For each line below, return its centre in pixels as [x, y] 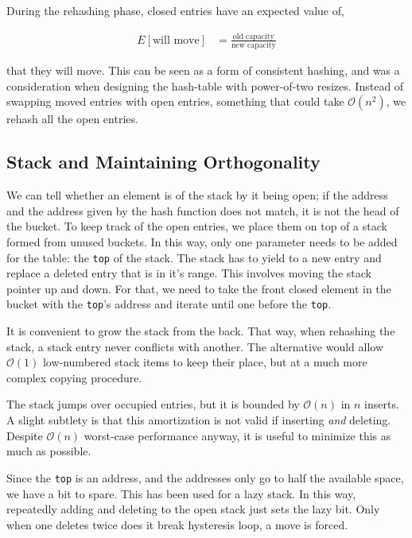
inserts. [382, 404]
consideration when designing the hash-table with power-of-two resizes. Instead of [205, 85]
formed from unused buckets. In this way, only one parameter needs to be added [202, 242]
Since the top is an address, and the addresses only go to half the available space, [205, 477]
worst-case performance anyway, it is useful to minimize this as [237, 435]
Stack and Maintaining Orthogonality [163, 162]
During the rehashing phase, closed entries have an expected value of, [175, 10]
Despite [25, 435]
